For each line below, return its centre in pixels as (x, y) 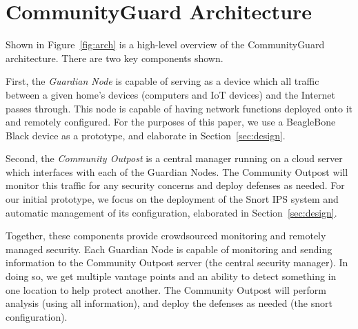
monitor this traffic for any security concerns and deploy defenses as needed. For (175, 185)
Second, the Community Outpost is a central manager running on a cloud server (174, 158)
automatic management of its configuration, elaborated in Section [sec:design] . (171, 212)
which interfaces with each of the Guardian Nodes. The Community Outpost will (177, 171)
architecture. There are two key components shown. (115, 58)
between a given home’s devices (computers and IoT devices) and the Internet (170, 94)
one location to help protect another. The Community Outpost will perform (166, 289)
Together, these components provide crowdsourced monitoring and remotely (166, 236)
